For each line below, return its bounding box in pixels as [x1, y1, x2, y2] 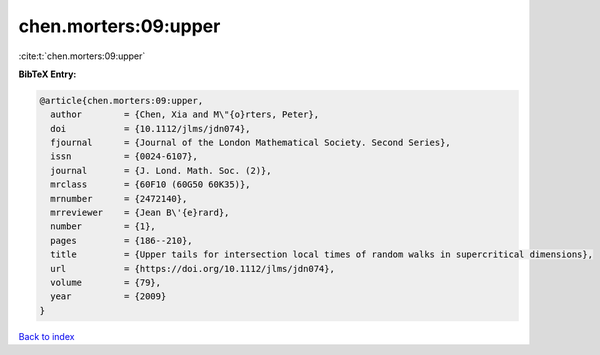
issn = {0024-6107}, [50, 151, 199, 162]
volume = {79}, [50, 277, 162, 288]
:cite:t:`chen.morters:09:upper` [18, 50, 146, 62]
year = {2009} [50, 291, 167, 302]
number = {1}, [50, 221, 157, 232]
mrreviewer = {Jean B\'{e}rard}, [50, 207, 230, 219]
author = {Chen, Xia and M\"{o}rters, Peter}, [50, 109, 320, 120]
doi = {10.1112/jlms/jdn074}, [50, 123, 251, 134]
